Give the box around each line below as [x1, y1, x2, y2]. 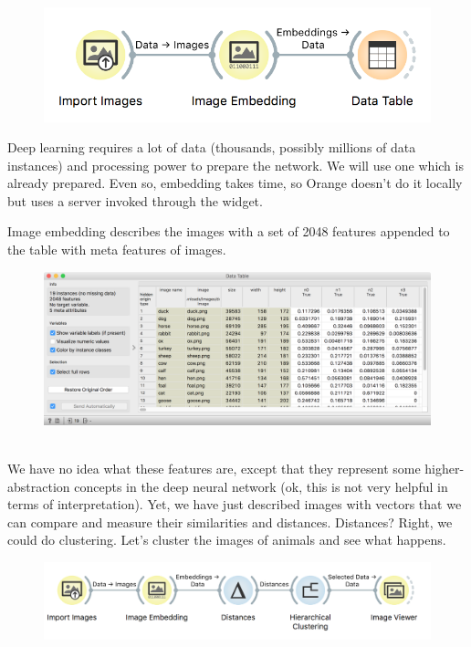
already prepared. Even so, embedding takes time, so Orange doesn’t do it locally [7, 173, 463, 193]
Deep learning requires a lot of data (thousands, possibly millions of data [7, 138, 416, 157]
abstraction [7, 476, 70, 496]
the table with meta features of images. [7, 240, 226, 259]
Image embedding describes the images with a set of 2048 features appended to [7, 222, 450, 241]
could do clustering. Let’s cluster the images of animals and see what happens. [7, 530, 446, 549]
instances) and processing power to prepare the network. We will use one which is [7, 155, 464, 174]
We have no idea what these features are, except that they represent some [7, 458, 421, 477]
